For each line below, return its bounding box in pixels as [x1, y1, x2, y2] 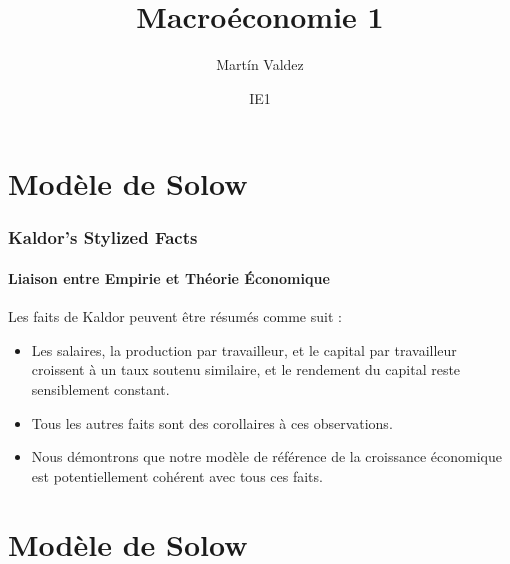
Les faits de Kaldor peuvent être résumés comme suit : [8, 306, 342, 327]
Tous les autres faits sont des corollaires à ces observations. [31, 412, 393, 433]
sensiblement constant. [31, 378, 170, 399]
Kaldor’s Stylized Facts [8, 225, 198, 250]
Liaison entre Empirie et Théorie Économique [8, 267, 330, 288]
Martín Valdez [216, 54, 304, 75]
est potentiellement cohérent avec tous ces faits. [31, 465, 323, 486]
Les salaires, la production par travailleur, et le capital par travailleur [31, 339, 457, 360]
